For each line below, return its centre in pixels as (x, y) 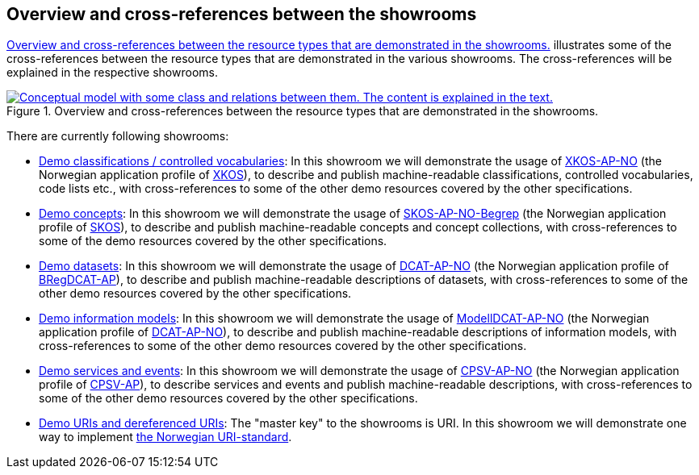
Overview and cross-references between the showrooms (242, 14)
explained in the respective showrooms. (112, 73)
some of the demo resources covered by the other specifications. (213, 241)
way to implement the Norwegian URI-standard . (165, 437)
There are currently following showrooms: (118, 136)
